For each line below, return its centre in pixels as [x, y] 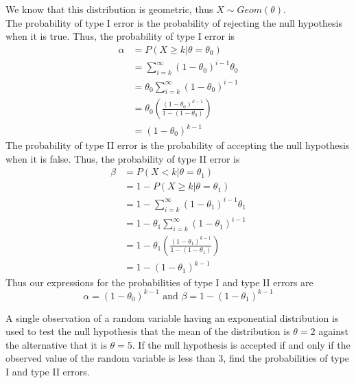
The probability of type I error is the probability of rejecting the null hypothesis [174, 22]
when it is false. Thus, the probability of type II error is [123, 158]
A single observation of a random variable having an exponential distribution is [172, 317]
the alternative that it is [56, 344]
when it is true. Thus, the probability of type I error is [120, 36]
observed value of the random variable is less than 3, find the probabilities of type [178, 358]
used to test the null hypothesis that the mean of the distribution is [148, 331]
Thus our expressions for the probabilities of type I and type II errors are [159, 282]
